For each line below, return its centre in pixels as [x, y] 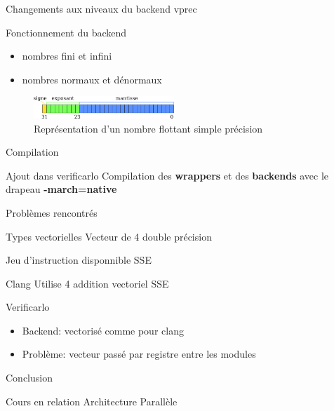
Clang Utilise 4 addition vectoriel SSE [87, 283]
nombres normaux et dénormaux [92, 79]
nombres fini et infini [67, 56]
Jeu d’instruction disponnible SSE [79, 260]
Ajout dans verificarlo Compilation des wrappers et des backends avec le [167, 175]
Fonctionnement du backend [66, 32]
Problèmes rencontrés [52, 212]
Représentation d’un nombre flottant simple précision [148, 128]
